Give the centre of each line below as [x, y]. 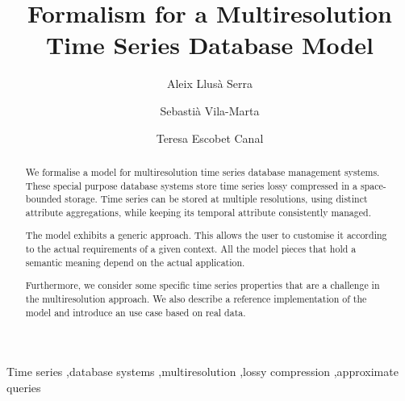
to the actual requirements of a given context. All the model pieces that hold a [191, 249]
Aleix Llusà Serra [210, 84]
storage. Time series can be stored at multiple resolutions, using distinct [216, 199]
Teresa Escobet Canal [210, 138]
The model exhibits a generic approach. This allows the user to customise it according [206, 235]
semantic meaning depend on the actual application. [135, 262]
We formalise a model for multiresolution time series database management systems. [202, 171]
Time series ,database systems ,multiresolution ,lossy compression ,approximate [202, 372]
